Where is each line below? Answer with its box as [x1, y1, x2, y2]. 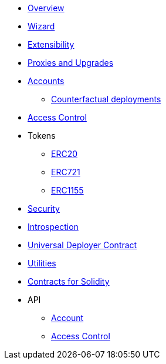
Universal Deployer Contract [28, 240, 137, 250]
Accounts [28, 76, 65, 86]
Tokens [28, 131, 56, 141]
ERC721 [51, 167, 80, 177]
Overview [28, 3, 65, 13]
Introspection [28, 222, 79, 232]
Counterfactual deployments [51, 94, 161, 104]
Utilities [28, 258, 56, 268]
